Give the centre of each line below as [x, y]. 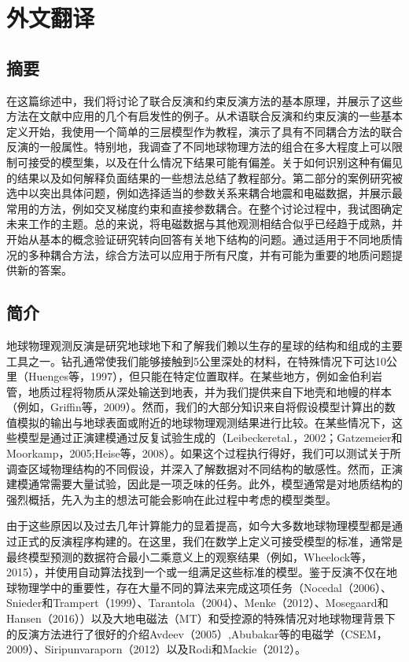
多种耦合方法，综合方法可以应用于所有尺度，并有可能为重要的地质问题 [210, 254]
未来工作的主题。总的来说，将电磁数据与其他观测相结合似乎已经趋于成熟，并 [204, 224]
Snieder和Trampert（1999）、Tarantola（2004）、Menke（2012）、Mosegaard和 [197, 603]
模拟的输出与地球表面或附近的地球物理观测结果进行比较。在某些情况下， [204, 422]
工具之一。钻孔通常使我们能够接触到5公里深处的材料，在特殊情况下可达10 [196, 360]
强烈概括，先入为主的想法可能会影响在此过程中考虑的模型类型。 [171, 499]
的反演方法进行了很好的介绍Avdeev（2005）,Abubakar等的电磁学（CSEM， [197, 633]
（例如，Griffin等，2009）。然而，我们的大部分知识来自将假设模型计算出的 [195, 407]
